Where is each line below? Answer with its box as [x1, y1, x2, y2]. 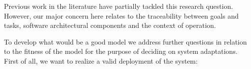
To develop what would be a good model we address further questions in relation [4, 36, 247, 46]
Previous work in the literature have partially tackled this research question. [4, 1, 233, 11]
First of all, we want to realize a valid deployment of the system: [4, 55, 198, 66]
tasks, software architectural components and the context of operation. [4, 20, 216, 30]
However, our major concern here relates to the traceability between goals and [4, 10, 239, 21]
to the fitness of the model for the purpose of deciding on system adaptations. [4, 46, 238, 56]
